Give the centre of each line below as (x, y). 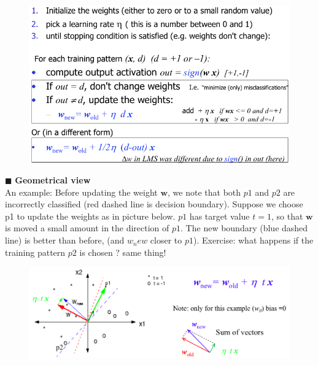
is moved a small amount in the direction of (87, 228)
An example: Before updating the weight (81, 192)
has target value (219, 216)
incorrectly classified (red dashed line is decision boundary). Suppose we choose (154, 204)
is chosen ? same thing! (123, 252)
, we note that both (204, 192)
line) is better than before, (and (65, 240)
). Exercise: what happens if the (253, 240)
